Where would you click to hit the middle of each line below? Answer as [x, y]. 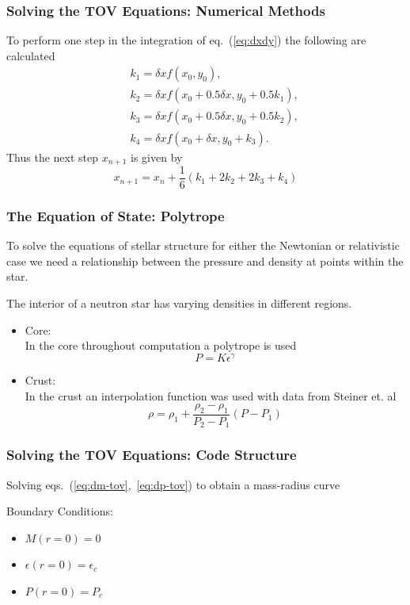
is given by [157, 157]
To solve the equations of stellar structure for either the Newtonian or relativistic [203, 245]
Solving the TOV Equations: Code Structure [152, 455]
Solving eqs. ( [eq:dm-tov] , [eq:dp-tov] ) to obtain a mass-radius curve [173, 484]
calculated [31, 55]
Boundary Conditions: [60, 511]
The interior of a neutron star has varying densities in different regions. [179, 303]
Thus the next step [53, 157]
